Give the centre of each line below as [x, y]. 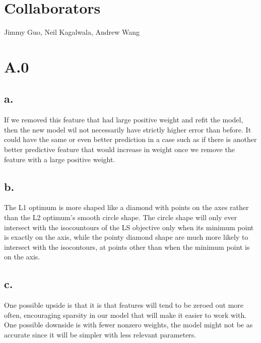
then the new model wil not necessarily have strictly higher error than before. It [128, 129]
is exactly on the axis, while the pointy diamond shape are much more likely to [126, 237]
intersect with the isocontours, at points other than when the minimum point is [127, 247]
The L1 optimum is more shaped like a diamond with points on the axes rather [126, 207]
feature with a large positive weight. [60, 159]
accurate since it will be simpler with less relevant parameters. [100, 335]
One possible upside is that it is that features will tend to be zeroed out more [124, 305]
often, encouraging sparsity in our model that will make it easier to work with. [125, 315]
